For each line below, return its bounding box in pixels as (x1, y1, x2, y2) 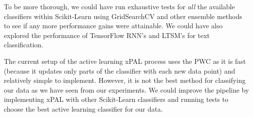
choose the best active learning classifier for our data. (4, 103, 163, 114)
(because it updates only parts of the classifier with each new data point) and (4, 65, 235, 76)
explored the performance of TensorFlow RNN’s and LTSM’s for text (4, 30, 210, 40)
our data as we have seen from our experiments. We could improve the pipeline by (4, 84, 249, 95)
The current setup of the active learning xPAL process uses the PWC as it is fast (4, 56, 246, 66)
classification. (4, 39, 44, 50)
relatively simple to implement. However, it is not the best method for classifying (4, 75, 246, 85)
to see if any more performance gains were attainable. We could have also (4, 20, 223, 31)
